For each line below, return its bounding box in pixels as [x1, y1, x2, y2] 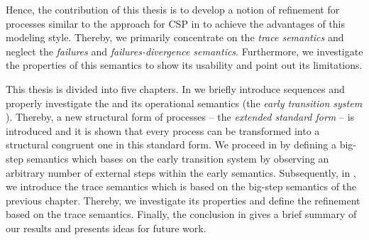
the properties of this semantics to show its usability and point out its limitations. [6, 58, 363, 72]
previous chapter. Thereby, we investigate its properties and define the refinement [6, 192, 360, 207]
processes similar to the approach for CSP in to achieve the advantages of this [6, 16, 345, 31]
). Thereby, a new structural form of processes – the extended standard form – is [6, 109, 355, 124]
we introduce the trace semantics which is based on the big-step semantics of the [6, 179, 357, 194]
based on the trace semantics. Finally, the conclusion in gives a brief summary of [6, 207, 357, 222]
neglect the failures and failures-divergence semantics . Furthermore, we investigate [6, 43, 363, 58]
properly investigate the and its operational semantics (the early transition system [6, 95, 363, 110]
